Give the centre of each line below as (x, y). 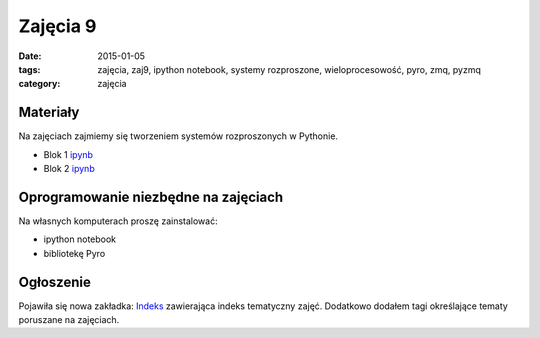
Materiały (49, 112)
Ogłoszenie (55, 281)
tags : (29, 69)
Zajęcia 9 (57, 26)
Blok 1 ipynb (68, 154)
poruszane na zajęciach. (69, 319)
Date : (30, 56)
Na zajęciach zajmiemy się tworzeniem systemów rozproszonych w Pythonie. (178, 136)
